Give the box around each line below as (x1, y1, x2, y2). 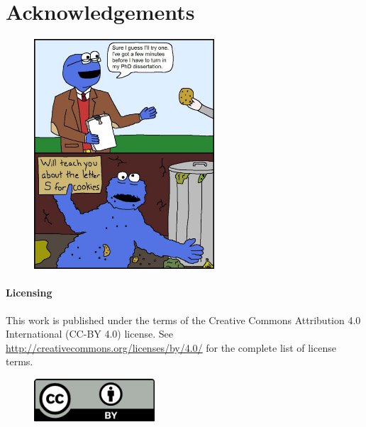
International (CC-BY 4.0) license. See (6, 326, 173, 341)
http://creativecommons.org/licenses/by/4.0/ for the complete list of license (6, 340, 336, 355)
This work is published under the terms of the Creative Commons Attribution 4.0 (6, 312, 361, 327)
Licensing (6, 285, 52, 300)
